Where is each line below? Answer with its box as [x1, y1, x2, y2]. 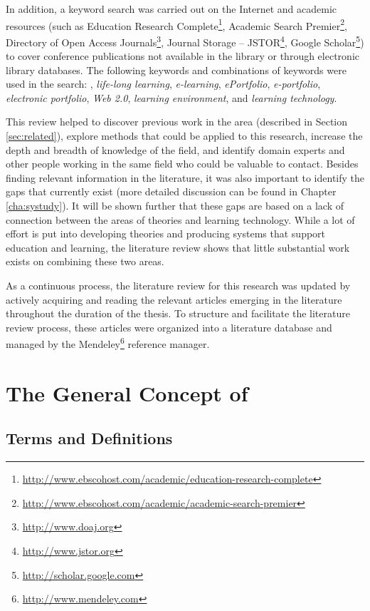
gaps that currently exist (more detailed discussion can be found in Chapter [6, 184, 337, 199]
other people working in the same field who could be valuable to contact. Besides [6, 156, 359, 171]
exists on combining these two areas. [6, 254, 164, 269]
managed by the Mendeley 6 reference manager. [6, 334, 210, 351]
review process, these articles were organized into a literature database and [6, 319, 332, 334]
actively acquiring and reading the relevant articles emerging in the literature [6, 292, 342, 307]
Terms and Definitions [6, 427, 173, 449]
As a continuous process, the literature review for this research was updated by [6, 278, 351, 292]
